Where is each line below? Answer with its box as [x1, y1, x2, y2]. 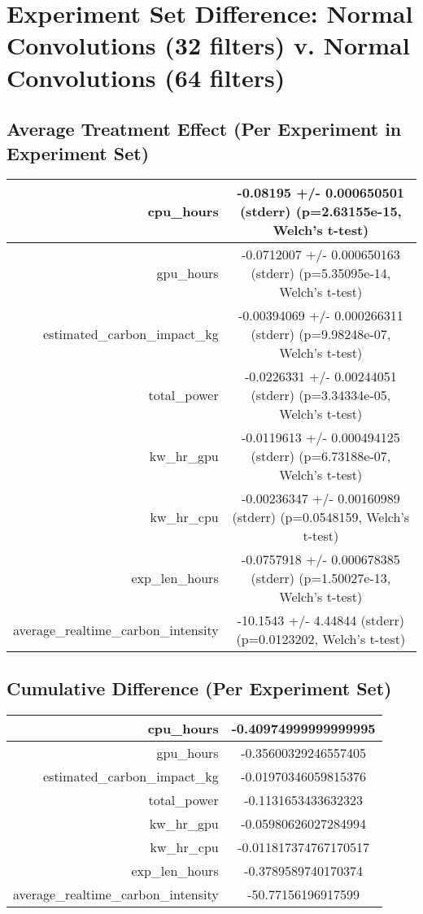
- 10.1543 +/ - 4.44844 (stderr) [237, 611, 405, 630]
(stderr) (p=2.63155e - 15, [239, 202, 402, 221]
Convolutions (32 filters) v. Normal [7, 28, 410, 62]
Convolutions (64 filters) [7, 60, 286, 94]
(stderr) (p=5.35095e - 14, [251, 263, 391, 283]
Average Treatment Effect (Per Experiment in [7, 116, 402, 141]
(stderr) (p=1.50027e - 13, [251, 568, 391, 588]
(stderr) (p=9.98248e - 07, [251, 324, 391, 344]
